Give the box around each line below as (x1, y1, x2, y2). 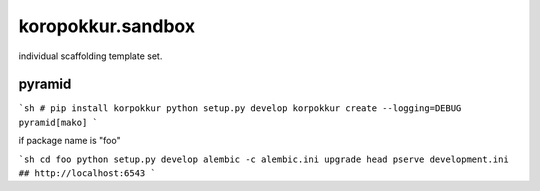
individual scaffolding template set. (18, 50, 163, 62)
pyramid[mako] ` (18, 116, 99, 128)
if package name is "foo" (18, 135, 121, 147)
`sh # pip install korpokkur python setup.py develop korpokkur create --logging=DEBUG (18, 103, 462, 114)
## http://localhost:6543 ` (18, 168, 157, 179)
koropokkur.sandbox (18, 15, 195, 37)
